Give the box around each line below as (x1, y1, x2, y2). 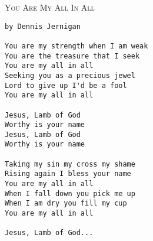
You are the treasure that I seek (5, 51, 140, 60)
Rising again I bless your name (5, 170, 131, 178)
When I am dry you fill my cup (5, 199, 127, 208)
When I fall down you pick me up (5, 189, 135, 198)
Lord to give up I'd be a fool (5, 81, 127, 90)
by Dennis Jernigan (5, 22, 81, 31)
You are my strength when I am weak (5, 41, 148, 50)
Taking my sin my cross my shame (5, 159, 135, 168)
